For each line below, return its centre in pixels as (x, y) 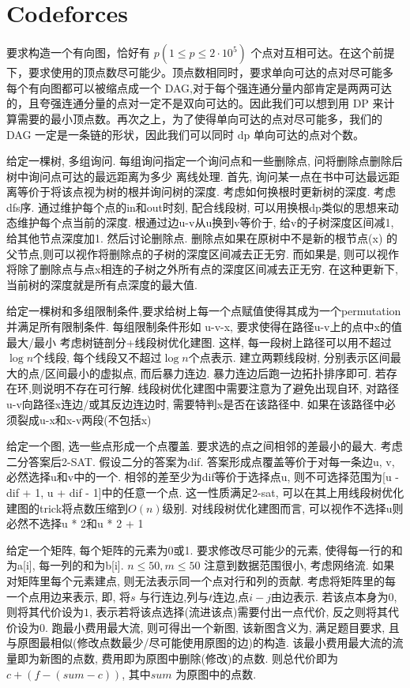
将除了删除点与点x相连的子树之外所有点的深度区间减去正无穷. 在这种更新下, (202, 269)
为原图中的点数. (216, 673)
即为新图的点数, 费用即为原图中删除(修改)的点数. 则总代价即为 (177, 658)
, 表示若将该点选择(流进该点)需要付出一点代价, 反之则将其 (239, 612)
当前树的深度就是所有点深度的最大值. (102, 284)
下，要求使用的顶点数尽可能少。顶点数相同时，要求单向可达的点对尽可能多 (200, 72)
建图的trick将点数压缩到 (68, 508)
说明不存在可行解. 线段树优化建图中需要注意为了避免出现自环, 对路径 (220, 388)
